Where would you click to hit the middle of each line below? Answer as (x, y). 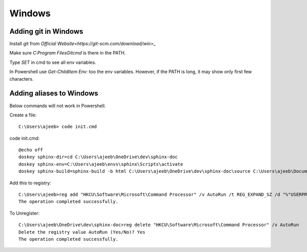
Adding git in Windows (47, 31)
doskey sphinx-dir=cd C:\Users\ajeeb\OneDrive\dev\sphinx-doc (98, 157)
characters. (21, 79)
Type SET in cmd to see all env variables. (53, 62)
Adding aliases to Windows (54, 94)
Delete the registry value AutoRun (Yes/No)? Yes (82, 232)
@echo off (31, 150)
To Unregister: (25, 213)
